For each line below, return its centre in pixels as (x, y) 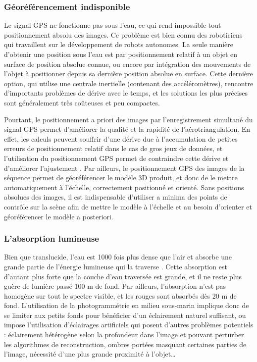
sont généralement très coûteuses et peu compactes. (82, 102)
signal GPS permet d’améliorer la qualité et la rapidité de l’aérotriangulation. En (127, 129)
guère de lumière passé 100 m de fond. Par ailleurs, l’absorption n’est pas (115, 286)
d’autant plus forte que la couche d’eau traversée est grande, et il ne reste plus (123, 276)
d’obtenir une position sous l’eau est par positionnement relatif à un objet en (121, 54)
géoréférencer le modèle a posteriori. (59, 216)
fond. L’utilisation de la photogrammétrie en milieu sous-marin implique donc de (127, 305)
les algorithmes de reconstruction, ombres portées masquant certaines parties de (125, 344)
